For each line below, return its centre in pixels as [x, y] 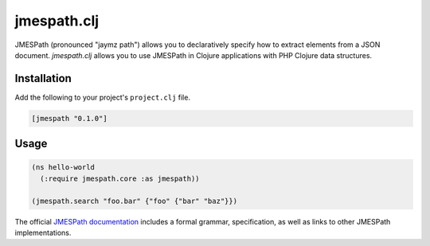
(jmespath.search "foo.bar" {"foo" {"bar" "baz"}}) [135, 201]
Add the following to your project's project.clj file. [103, 97]
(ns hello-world [63, 168]
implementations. [43, 232]
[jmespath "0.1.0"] [69, 118]
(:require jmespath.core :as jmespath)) [120, 178]
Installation [43, 78]
